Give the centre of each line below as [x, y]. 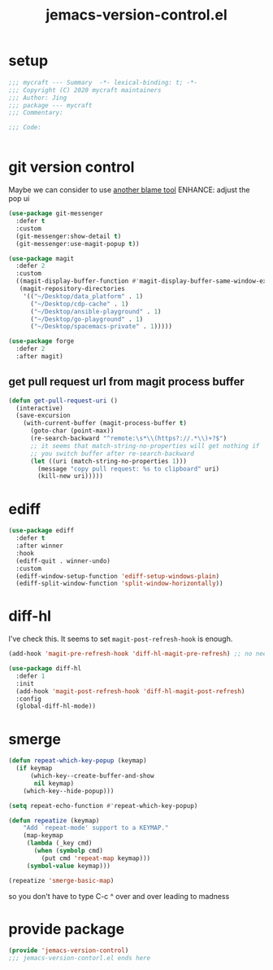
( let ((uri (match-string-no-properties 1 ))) [108, 461]
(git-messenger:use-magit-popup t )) [78, 244]
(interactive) [39, 408]
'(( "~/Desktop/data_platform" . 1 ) [83, 296]
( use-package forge [41, 341]
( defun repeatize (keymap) [54, 820]
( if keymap [34, 768]
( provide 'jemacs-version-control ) [69, 950]
